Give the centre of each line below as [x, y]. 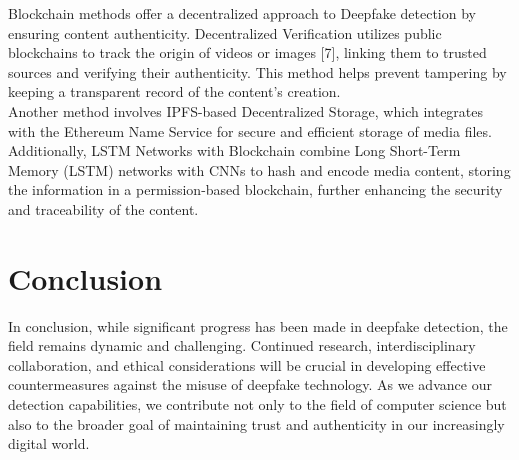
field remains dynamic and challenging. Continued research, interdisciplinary [242, 345]
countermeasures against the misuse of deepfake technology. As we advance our [250, 384]
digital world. [49, 443]
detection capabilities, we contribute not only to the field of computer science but [257, 404]
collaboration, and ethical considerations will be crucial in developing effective [247, 364]
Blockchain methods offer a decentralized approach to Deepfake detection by [242, 13]
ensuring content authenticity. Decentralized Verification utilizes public [225, 32]
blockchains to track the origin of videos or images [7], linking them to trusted [247, 52]
